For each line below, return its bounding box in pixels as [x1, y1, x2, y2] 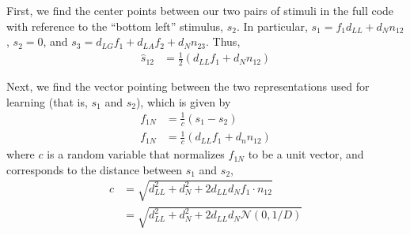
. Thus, [206, 33, 241, 50]
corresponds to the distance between [6, 161, 182, 177]
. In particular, [236, 17, 308, 34]
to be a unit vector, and [248, 146, 364, 162]
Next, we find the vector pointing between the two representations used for [6, 78, 370, 95]
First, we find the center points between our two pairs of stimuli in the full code [6, 2, 394, 18]
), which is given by [135, 93, 231, 110]
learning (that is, [6, 93, 88, 110]
